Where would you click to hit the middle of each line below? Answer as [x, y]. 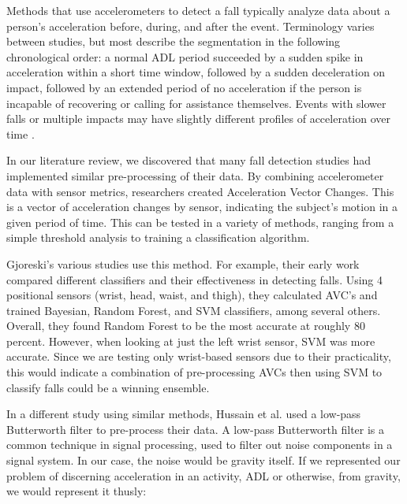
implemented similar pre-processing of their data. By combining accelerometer [195, 175]
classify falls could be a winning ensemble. [108, 387]
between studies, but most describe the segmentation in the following [174, 41]
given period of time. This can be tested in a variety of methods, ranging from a [200, 222]
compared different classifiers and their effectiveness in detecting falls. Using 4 [195, 279]
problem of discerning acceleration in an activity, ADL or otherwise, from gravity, [203, 475]
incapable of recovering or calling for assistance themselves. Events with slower [196, 103]
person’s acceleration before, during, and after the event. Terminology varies [190, 26]
